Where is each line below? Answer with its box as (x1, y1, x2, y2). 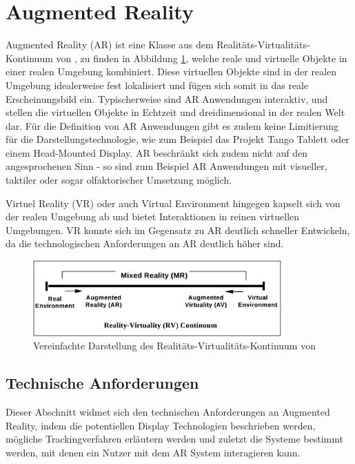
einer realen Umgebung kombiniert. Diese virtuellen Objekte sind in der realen (6, 64, 337, 79)
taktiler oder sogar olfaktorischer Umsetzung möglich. (6, 173, 232, 187)
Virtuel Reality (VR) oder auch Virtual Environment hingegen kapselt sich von (6, 195, 341, 210)
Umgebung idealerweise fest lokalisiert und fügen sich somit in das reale (6, 77, 309, 92)
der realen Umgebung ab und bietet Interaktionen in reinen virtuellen (6, 209, 300, 224)
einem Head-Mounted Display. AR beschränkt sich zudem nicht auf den (6, 145, 308, 159)
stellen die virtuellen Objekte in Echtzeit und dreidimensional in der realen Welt (6, 105, 345, 119)
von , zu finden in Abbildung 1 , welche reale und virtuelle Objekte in (56, 50, 347, 65)
